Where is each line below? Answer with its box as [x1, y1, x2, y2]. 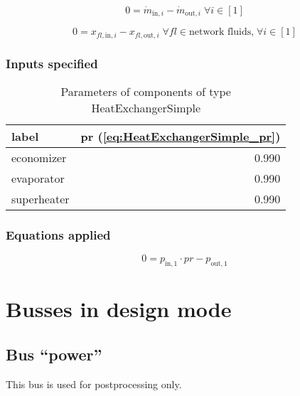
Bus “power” [6, 343, 102, 365]
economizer [11, 149, 67, 166]
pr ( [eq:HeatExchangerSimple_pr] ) [80, 128, 281, 145]
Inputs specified [6, 54, 98, 72]
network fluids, [188, 27, 255, 38]
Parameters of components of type [60, 83, 231, 100]
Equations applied [6, 226, 111, 244]
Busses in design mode [6, 294, 232, 323]
